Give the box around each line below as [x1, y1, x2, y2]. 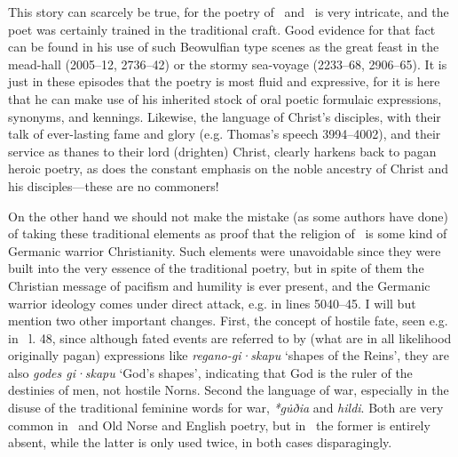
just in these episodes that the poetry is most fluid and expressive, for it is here [8, 72, 440, 91]
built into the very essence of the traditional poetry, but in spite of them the [8, 259, 424, 277]
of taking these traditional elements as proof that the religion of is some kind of [8, 224, 447, 243]
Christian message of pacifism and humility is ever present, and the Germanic [8, 276, 430, 294]
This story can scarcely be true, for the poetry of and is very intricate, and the [8, 3, 449, 20]
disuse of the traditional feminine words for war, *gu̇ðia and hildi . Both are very [8, 398, 444, 417]
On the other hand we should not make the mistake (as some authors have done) [8, 206, 448, 225]
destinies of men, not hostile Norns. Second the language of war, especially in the [8, 381, 449, 399]
